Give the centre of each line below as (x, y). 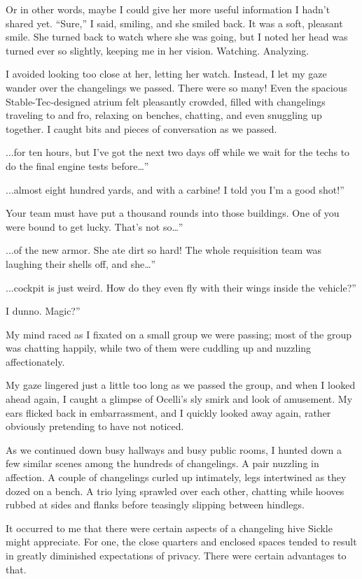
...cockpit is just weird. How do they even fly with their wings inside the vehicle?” (181, 287)
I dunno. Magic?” (43, 311)
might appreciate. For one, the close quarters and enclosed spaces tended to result (181, 542)
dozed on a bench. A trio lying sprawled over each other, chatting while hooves (175, 491)
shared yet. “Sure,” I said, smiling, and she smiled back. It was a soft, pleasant (174, 23)
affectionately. (35, 361)
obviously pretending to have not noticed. (95, 426)
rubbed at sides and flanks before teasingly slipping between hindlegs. (155, 505)
